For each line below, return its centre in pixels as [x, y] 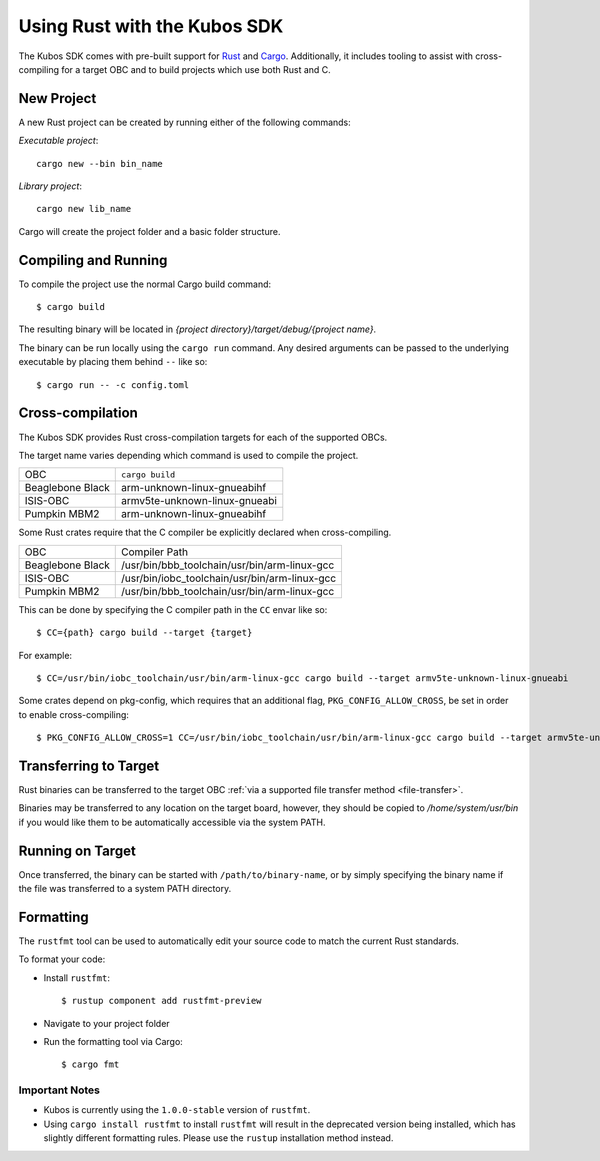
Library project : [50, 186]
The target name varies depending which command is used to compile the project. [188, 455]
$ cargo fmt [90, 1064]
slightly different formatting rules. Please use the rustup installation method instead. [218, 1138]
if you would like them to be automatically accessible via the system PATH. [172, 822]
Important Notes [59, 1090]
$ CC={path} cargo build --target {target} [144, 633]
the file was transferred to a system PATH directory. [125, 889]
